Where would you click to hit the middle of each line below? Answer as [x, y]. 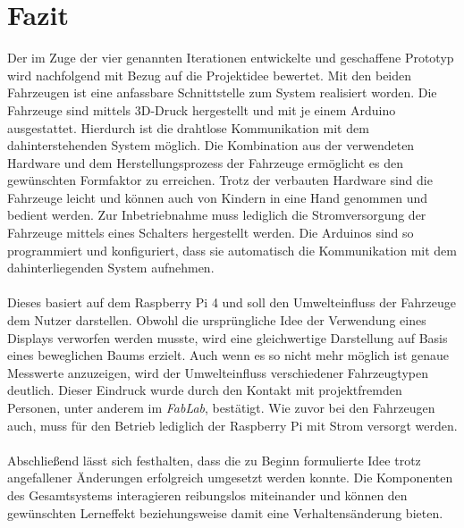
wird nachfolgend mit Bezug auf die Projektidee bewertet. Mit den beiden [210, 75]
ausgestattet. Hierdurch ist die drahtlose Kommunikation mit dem [188, 127]
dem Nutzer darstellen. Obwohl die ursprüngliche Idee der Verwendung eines [217, 320]
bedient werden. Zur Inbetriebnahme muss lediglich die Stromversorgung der [217, 215]
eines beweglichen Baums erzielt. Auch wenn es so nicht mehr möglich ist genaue [228, 355]
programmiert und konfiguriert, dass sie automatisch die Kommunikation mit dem [232, 250]
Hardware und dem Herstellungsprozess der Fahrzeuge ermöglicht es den [205, 162]
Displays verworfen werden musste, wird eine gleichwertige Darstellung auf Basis [228, 337]
